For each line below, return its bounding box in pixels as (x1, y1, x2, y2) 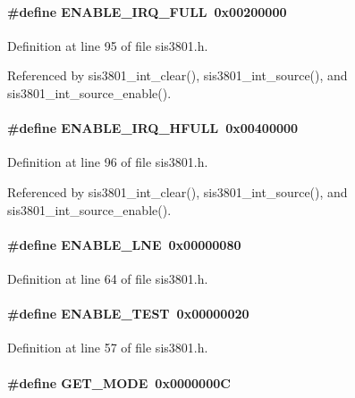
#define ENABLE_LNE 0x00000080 (7, 235, 241, 253)
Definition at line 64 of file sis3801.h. (7, 269, 208, 287)
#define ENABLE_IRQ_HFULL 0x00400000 (7, 119, 299, 137)
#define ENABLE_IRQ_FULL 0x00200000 (7, 2, 287, 21)
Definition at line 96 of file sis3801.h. (7, 153, 208, 171)
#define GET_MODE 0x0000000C (7, 373, 231, 392)
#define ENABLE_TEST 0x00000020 (7, 304, 249, 323)
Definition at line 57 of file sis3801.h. (7, 338, 208, 357)
